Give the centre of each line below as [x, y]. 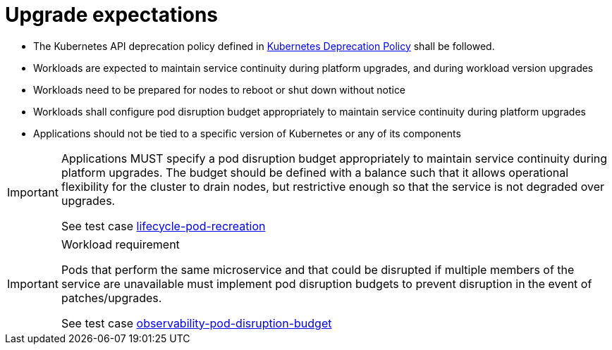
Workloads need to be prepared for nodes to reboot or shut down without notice [220, 89]
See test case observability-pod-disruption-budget [196, 323]
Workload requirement [120, 244]
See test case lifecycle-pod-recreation [163, 226]
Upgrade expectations [112, 15]
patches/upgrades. [111, 298]
